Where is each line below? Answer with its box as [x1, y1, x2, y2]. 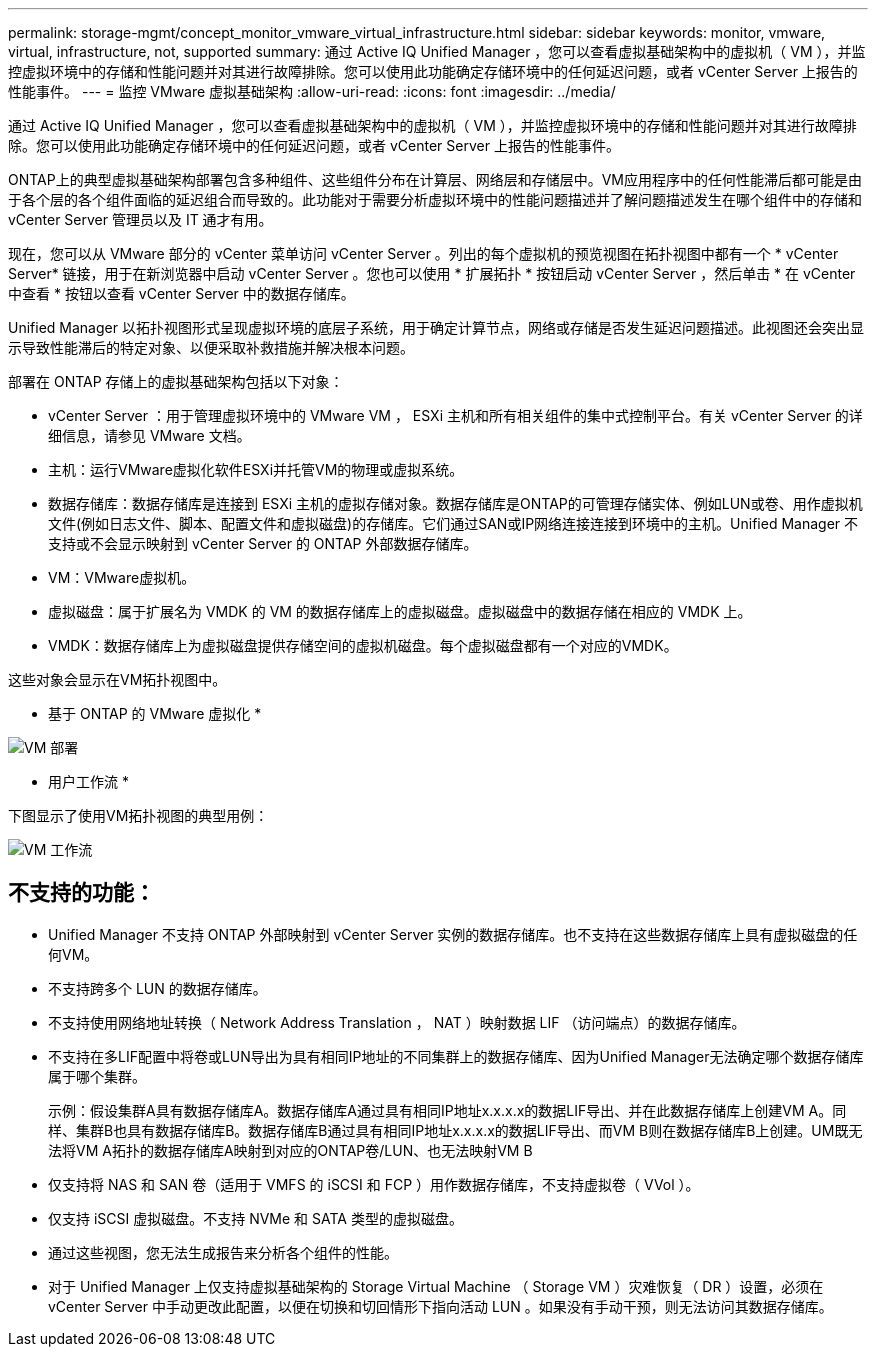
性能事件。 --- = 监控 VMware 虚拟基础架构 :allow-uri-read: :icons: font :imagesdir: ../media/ [8, 83, 616, 100]
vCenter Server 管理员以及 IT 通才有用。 [8, 211, 273, 228]
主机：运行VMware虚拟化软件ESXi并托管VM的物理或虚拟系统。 [48, 461, 464, 478]
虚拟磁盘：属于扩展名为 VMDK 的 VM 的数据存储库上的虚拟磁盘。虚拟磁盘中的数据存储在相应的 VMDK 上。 [48, 603, 752, 620]
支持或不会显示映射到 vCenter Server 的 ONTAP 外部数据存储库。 [48, 535, 478, 552]
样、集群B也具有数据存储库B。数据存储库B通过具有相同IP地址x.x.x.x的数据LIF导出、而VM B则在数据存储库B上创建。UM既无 [48, 1121, 863, 1139]
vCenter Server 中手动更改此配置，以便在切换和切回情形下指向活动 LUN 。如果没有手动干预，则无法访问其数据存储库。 [48, 1297, 833, 1315]
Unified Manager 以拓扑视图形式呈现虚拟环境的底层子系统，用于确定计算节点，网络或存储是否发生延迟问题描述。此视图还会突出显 [8, 319, 864, 336]
